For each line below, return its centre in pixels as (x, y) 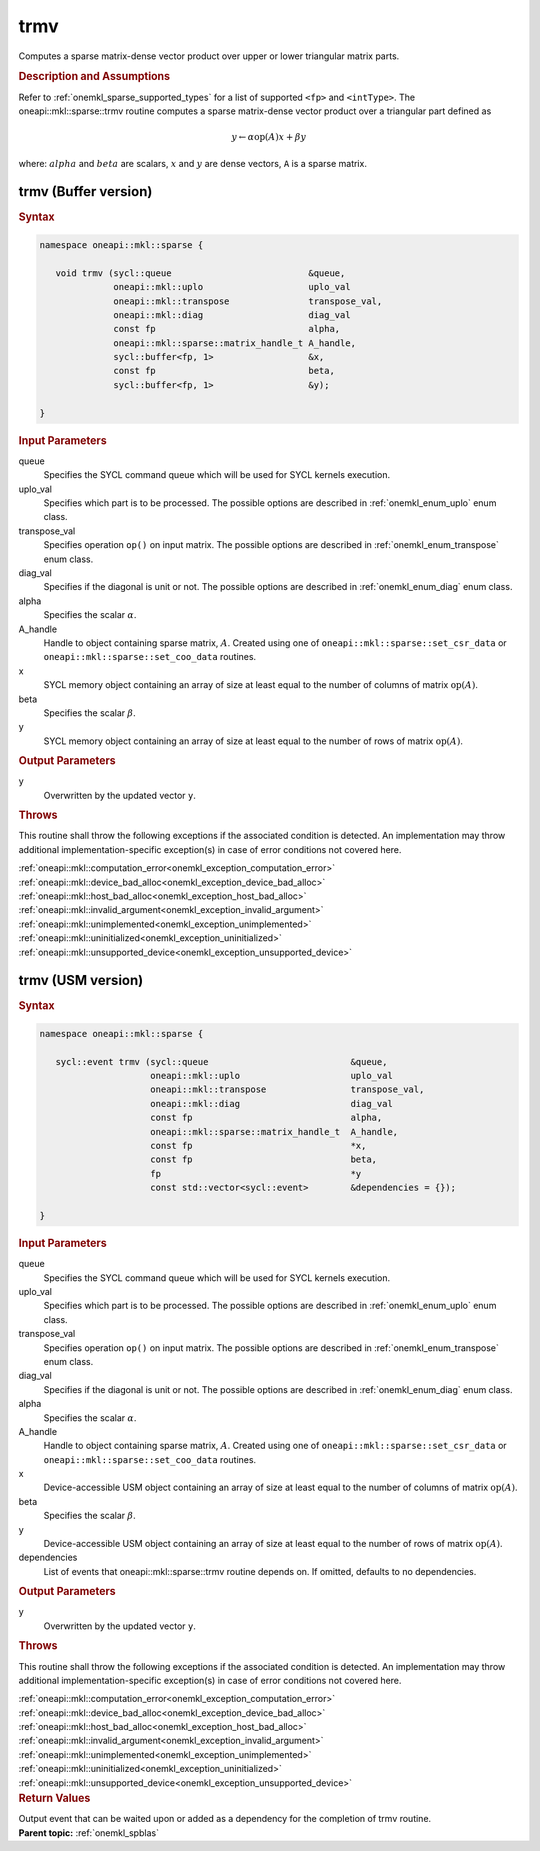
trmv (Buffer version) (85, 191)
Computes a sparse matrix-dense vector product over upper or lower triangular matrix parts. (209, 56)
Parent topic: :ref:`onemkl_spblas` (89, 1832)
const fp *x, (258, 1146)
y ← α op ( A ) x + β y (269, 137)
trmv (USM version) (81, 980)
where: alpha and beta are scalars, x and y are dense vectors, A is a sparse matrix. (192, 163)
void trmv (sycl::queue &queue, (200, 273)
